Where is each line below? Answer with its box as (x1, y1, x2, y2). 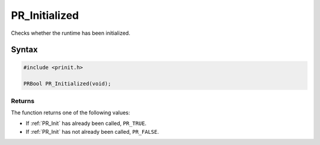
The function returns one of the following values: (11, 109, 130, 116)
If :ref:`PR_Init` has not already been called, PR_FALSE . (25, 128, 159, 135)
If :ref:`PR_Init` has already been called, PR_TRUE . (25, 120, 147, 127)
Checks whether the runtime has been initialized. (11, 29, 130, 37)
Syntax (11, 45, 38, 55)
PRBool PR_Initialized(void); (23, 80, 111, 87)
